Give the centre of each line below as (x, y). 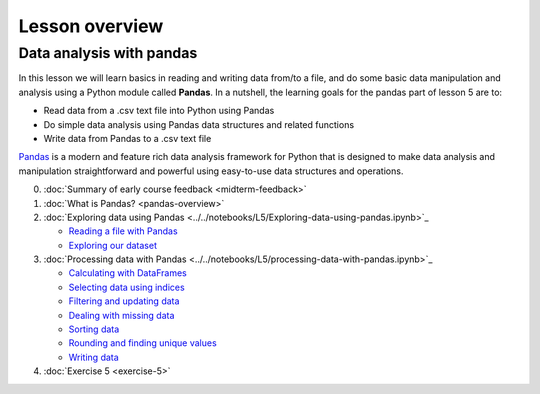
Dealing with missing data (121, 315)
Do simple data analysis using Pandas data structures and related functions (199, 124)
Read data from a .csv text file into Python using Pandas (159, 111)
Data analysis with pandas (108, 53)
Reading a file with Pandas (123, 231)
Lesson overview (91, 26)
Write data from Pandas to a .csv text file (127, 138)
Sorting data (94, 329)
